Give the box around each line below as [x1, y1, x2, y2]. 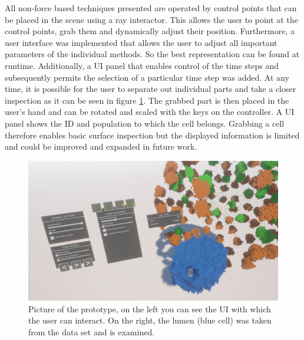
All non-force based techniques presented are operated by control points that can [5, 2, 297, 14]
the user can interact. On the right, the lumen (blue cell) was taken [28, 314, 272, 326]
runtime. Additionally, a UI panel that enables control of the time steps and [5, 59, 279, 71]
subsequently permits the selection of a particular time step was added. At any [5, 71, 289, 83]
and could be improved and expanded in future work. [5, 140, 197, 153]
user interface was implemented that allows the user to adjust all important [5, 36, 277, 48]
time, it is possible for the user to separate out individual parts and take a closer [5, 82, 296, 95]
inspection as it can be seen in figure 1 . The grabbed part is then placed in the [5, 94, 289, 106]
